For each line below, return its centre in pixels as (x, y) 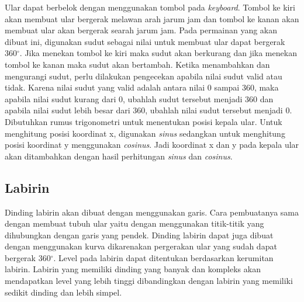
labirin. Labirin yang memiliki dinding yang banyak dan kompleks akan (133, 269)
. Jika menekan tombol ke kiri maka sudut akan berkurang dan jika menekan (158, 53)
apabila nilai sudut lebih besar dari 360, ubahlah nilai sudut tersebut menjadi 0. (148, 110)
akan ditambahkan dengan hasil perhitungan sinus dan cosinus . (119, 156)
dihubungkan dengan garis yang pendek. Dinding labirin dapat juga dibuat (139, 235)
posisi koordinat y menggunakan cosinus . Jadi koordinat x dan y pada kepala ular (152, 145)
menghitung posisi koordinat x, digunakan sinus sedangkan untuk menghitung (145, 133)
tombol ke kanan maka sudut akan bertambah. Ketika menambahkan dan (137, 64)
